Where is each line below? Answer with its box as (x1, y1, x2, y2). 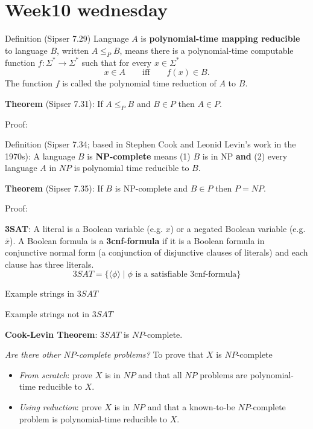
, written (57, 44, 89, 56)
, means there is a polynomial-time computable (119, 44, 294, 56)
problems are (200, 368, 247, 381)
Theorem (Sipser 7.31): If (5, 97, 103, 109)
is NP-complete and (115, 181, 188, 194)
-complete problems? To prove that (75, 348, 204, 361)
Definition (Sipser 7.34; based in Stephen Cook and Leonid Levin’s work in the (5, 138, 296, 150)
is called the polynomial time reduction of (62, 77, 217, 89)
